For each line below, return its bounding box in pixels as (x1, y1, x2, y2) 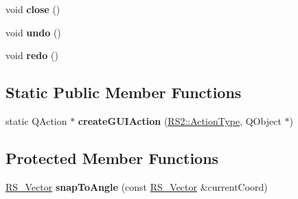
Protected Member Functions (5, 147, 219, 168)
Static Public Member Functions (5, 82, 242, 103)
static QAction (5, 113, 67, 128)
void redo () (5, 48, 58, 62)
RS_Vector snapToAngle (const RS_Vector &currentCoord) (5, 179, 268, 194)
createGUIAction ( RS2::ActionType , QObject (78, 113, 282, 128)
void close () (5, 2, 60, 16)
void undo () (5, 25, 61, 39)
